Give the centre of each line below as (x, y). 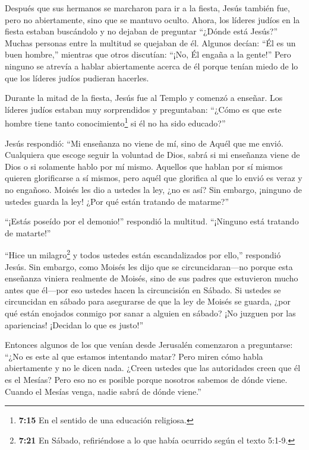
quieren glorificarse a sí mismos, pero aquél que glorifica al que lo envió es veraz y (154, 178)
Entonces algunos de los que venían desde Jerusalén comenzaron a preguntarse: (149, 345)
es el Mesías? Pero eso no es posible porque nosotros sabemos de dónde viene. (146, 379)
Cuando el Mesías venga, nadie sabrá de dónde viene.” (103, 391)
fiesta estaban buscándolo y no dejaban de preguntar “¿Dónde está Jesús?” (141, 31)
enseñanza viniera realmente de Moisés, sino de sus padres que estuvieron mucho (152, 278)
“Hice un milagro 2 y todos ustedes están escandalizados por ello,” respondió (143, 254)
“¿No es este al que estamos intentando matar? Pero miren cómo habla (134, 356)
